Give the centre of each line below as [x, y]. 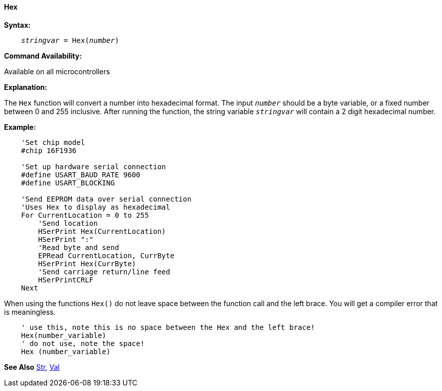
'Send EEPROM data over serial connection [106, 199]
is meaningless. [30, 312]
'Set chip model [53, 142]
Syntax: [17, 25]
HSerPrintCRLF [66, 280]
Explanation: [26, 87]
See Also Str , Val [32, 367]
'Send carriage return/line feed [104, 272]
